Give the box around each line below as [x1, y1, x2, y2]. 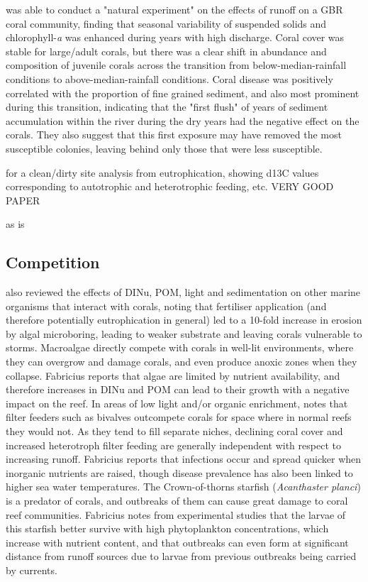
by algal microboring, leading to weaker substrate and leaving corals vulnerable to [6, 326, 362, 341]
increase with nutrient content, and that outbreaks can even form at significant [6, 534, 349, 549]
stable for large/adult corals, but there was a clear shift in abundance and [6, 43, 327, 58]
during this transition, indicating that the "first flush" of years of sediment [6, 99, 328, 114]
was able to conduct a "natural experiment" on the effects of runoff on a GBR [6, 2, 343, 16]
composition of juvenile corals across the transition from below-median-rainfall [6, 57, 347, 72]
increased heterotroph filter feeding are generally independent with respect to [6, 437, 341, 452]
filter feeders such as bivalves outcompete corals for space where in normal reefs [6, 410, 352, 424]
